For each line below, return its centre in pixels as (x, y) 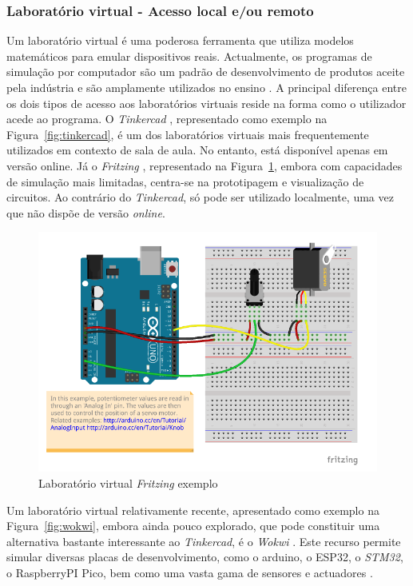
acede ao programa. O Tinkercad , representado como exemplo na (167, 119)
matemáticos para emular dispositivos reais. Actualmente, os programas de (189, 56)
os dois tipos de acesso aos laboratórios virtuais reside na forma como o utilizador (206, 103)
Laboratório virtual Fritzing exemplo (128, 483)
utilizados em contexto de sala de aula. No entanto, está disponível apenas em (197, 150)
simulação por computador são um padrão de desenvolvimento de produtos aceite (206, 72)
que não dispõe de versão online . (86, 212)
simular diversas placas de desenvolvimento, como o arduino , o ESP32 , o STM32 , (205, 557)
